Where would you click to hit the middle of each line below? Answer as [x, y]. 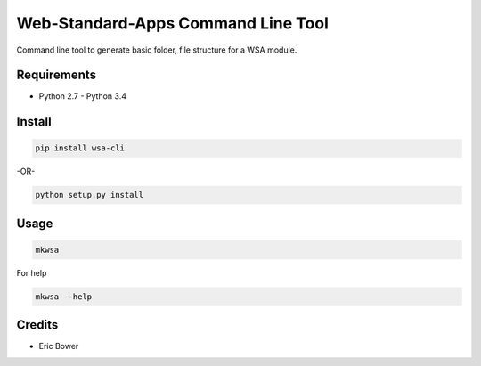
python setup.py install [90, 195]
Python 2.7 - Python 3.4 [82, 96]
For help [32, 273]
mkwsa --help [64, 297]
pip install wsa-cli [80, 148]
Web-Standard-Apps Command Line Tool [172, 23]
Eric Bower [59, 346]
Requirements [57, 75]
